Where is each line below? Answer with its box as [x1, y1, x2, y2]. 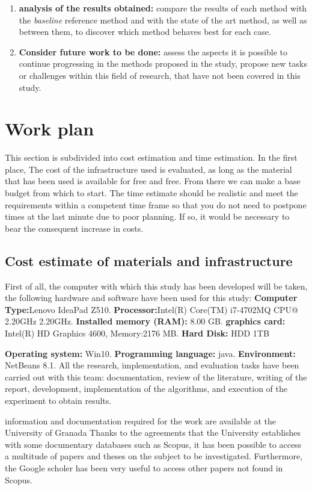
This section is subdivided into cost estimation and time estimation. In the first [5, 151, 298, 164]
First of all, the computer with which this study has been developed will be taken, [5, 279, 308, 292]
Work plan [5, 116, 94, 141]
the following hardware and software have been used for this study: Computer [5, 291, 298, 304]
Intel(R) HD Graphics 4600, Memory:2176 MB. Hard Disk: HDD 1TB [5, 327, 269, 340]
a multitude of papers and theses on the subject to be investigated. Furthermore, [5, 450, 303, 462]
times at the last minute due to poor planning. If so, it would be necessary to [5, 210, 290, 223]
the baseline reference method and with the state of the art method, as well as [19, 13, 307, 26]
